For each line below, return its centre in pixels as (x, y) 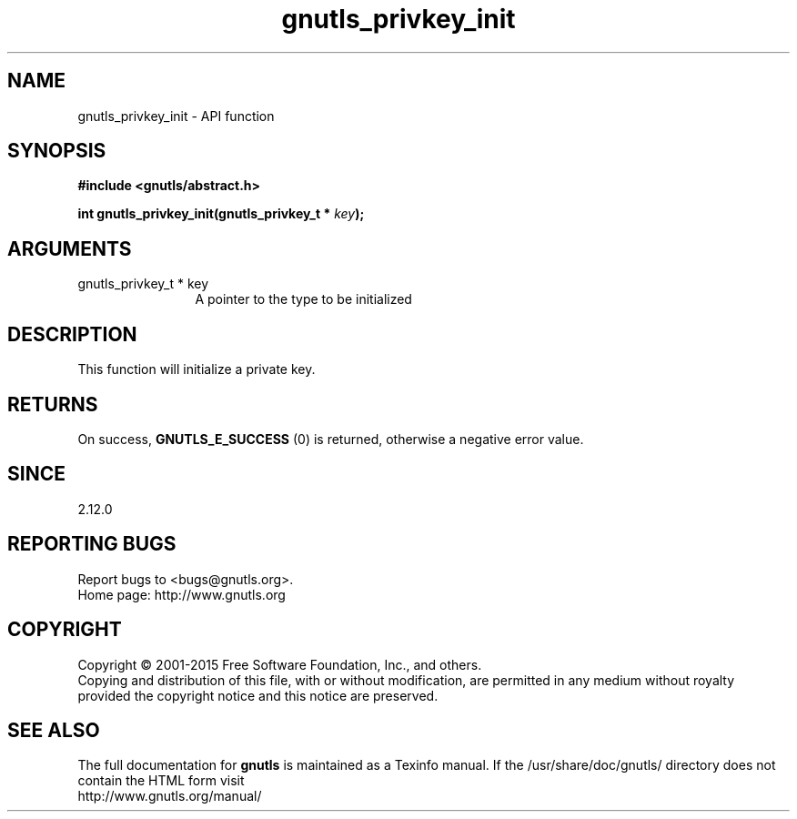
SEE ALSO (54, 730)
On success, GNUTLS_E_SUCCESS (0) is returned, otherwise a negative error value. (331, 439)
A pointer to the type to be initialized (303, 299)
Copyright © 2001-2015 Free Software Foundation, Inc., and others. (280, 664)
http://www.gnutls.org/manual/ (170, 796)
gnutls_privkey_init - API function (176, 116)
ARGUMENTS (70, 248)
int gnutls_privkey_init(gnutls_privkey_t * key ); (221, 214)
